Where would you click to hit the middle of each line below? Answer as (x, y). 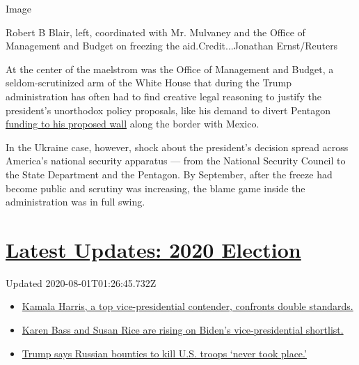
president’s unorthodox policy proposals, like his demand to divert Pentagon (168, 110)
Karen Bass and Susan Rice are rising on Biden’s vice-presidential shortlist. (183, 330)
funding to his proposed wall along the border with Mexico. (133, 124)
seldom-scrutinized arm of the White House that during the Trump (149, 83)
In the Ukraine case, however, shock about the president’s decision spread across (177, 147)
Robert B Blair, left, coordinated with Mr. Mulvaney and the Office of (155, 32)
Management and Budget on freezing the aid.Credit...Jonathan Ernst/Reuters (172, 46)
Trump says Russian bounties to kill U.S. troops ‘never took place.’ (164, 353)
